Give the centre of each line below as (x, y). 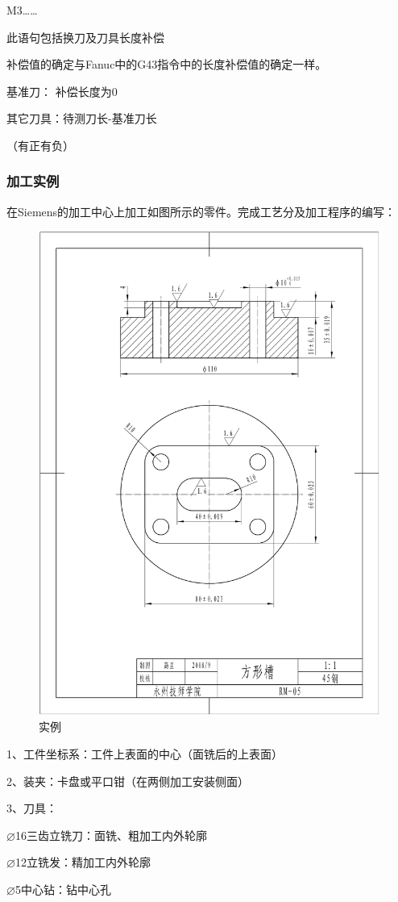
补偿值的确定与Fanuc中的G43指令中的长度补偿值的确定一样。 (167, 64)
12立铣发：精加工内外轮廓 (83, 862)
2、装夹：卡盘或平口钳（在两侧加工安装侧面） (128, 781)
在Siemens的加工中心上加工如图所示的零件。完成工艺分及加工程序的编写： (201, 211)
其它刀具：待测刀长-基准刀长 (82, 118)
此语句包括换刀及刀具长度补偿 (85, 37)
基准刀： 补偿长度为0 (62, 91)
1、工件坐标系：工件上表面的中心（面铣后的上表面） (145, 754)
